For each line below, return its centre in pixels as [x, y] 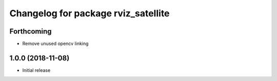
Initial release [36, 70]
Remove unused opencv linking [55, 44]
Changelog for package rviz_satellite [90, 13]
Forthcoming [31, 31]
